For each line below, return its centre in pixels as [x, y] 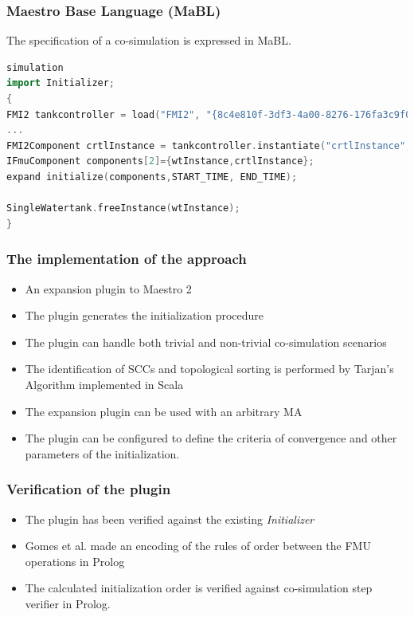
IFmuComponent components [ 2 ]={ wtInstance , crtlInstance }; [160, 161]
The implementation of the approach [127, 259]
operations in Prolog [75, 561]
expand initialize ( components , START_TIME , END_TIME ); [152, 177]
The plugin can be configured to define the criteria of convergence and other [211, 438]
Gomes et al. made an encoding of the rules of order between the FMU [198, 546]
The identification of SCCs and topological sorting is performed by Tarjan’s [209, 369]
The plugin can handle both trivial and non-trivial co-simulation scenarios [206, 342]
